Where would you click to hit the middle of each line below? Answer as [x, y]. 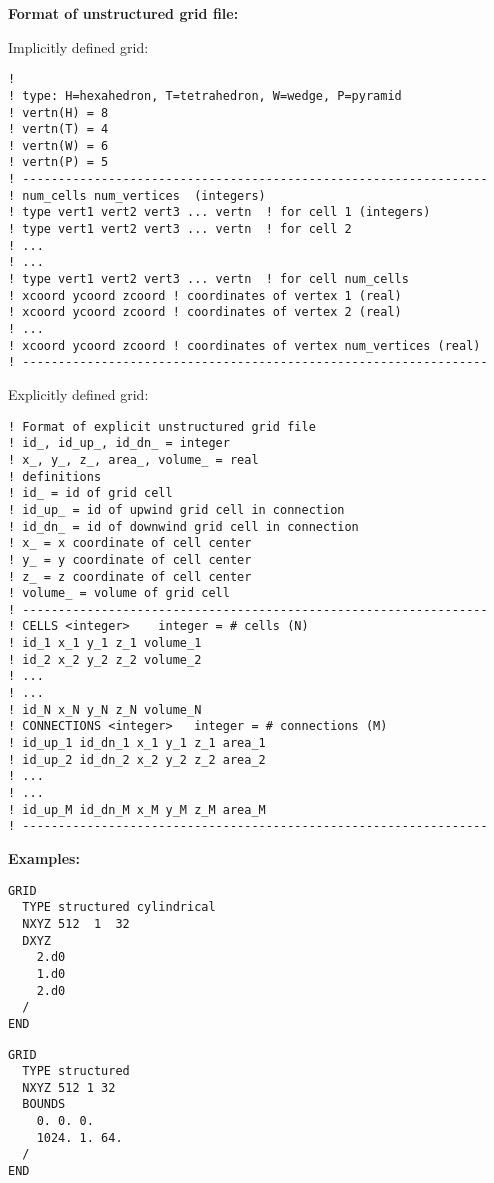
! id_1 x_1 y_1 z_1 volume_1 [105, 643]
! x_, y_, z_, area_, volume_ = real [133, 459]
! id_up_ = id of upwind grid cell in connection [176, 509]
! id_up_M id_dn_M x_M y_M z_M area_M [137, 809]
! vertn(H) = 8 [58, 112]
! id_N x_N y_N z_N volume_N [105, 709]
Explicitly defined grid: [78, 394]
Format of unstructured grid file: [123, 13]
